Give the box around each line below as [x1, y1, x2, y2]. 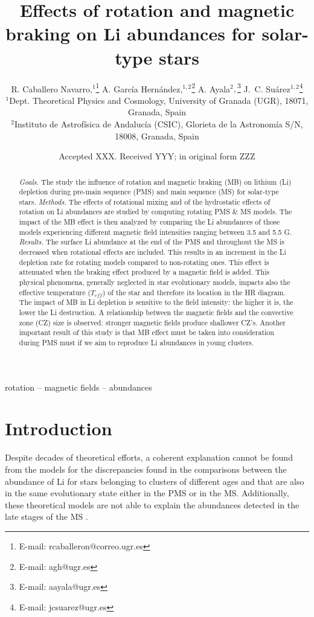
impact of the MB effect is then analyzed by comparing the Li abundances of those [19, 217, 280, 227]
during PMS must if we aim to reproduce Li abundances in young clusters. [19, 337, 254, 348]
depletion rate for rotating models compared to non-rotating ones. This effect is [19, 257, 269, 267]
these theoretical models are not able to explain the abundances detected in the [5, 498, 300, 511]
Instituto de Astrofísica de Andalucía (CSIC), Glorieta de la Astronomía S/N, [14, 117, 303, 130]
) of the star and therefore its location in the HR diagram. [102, 287, 286, 297]
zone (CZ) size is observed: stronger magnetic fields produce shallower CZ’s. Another [19, 317, 286, 327]
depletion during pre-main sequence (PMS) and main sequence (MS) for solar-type [19, 187, 279, 197]
